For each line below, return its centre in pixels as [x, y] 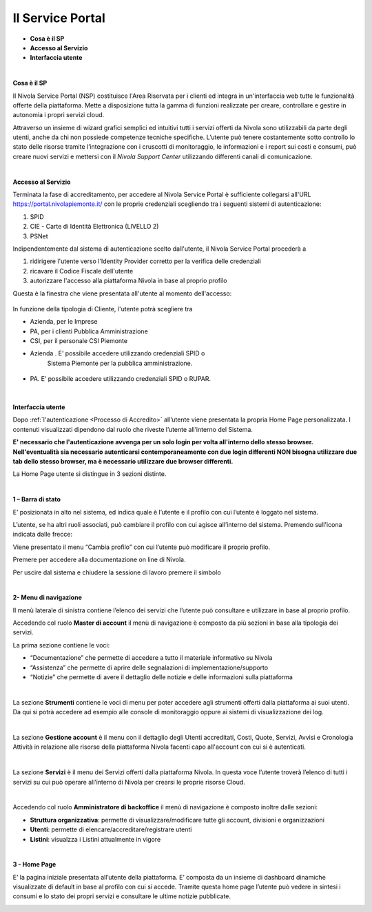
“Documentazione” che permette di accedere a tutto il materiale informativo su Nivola [151, 658]
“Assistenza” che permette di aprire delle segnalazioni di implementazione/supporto [149, 667]
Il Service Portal [59, 18]
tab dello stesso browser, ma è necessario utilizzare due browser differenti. [123, 461]
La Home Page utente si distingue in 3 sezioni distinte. [90, 474]
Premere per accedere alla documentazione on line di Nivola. [99, 560]
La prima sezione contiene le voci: [61, 645]
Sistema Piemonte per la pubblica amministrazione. [120, 363]
